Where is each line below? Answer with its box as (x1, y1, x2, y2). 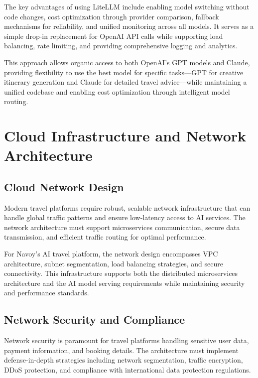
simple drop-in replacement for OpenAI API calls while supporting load (4, 30, 223, 41)
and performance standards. (4, 287, 89, 298)
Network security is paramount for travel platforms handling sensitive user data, (4, 335, 249, 346)
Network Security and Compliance (4, 312, 185, 327)
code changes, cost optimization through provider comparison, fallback (4, 11, 219, 21)
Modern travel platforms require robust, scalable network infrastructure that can (4, 202, 251, 213)
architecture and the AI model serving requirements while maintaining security (4, 277, 245, 288)
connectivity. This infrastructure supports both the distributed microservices (4, 268, 238, 278)
